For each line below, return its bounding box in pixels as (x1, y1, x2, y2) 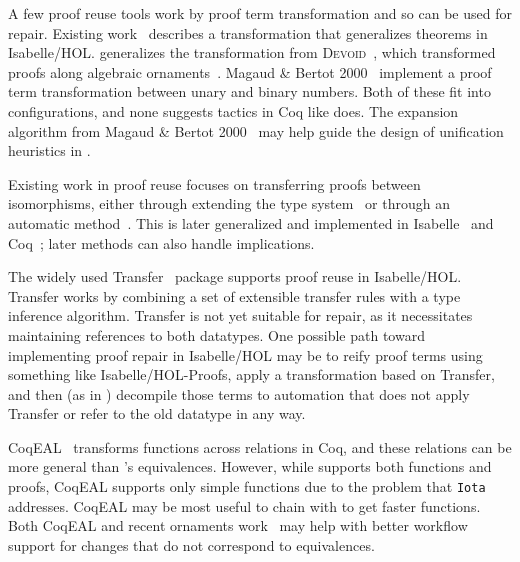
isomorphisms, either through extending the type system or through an (8, 193, 450, 214)
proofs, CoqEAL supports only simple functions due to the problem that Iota (8, 476, 486, 497)
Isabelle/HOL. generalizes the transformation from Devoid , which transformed (8, 42, 496, 63)
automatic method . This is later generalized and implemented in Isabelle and (8, 212, 494, 233)
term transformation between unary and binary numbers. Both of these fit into (8, 81, 491, 102)
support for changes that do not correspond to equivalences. (8, 534, 375, 555)
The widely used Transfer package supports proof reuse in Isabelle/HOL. (8, 266, 462, 287)
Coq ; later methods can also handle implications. (8, 232, 315, 253)
